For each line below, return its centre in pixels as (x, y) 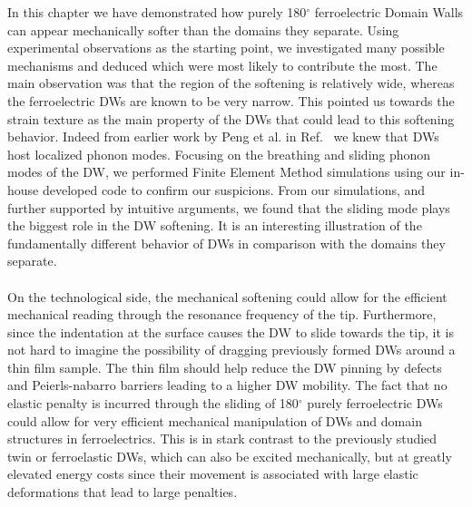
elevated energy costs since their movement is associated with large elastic (213, 474)
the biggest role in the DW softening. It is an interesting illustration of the (215, 225)
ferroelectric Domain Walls (389, 12)
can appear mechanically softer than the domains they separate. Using (203, 29)
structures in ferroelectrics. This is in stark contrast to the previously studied (222, 439)
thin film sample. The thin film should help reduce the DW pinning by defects (225, 367)
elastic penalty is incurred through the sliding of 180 (153, 403)
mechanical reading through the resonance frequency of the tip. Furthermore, (222, 314)
